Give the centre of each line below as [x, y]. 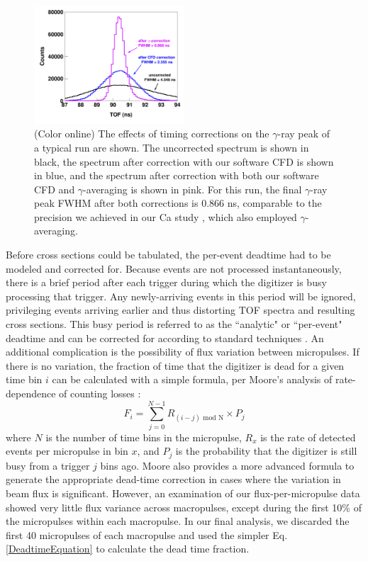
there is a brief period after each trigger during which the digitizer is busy [166, 282]
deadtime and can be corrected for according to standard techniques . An [165, 338]
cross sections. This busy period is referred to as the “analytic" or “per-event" [174, 324]
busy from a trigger [48, 465]
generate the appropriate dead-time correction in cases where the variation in [173, 479]
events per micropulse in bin [67, 451]
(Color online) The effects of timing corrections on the [152, 134]
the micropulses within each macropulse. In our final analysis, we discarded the [178, 521]
